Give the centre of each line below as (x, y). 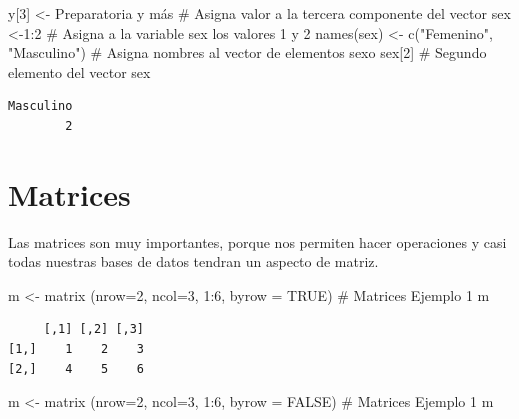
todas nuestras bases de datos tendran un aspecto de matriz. (193, 261)
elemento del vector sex (79, 71)
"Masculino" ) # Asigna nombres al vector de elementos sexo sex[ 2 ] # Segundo (247, 52)
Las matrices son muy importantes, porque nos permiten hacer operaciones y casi (257, 241)
